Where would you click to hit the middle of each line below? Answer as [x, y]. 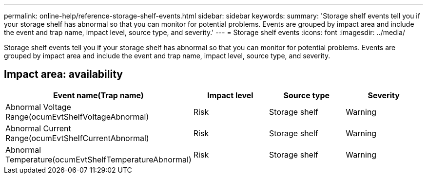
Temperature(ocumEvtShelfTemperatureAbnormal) [98, 159]
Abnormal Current [38, 128]
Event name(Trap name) [98, 95]
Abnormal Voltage [38, 107]
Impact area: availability [63, 74]
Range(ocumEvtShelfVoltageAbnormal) [77, 116]
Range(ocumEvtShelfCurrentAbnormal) [77, 138]
